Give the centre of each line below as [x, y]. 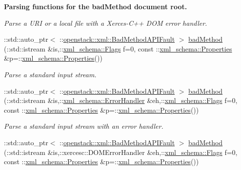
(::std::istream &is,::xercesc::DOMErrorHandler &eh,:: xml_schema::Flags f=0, [121, 152]
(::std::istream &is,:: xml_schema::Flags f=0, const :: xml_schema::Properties [118, 48]
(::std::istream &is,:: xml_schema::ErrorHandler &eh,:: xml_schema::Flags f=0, [121, 100]
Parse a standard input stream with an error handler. [84, 126]
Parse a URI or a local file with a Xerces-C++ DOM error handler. [106, 23]
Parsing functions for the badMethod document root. [96, 6]
